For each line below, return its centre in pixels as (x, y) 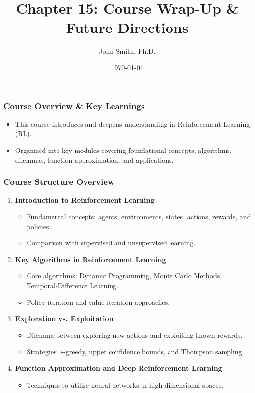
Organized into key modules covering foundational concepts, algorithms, (123, 150)
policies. (39, 226)
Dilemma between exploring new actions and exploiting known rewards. (135, 335)
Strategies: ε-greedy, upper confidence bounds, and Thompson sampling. (135, 351)
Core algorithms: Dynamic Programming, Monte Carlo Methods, (124, 276)
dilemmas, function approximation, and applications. (94, 160)
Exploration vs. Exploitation (64, 318)
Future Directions (127, 27)
